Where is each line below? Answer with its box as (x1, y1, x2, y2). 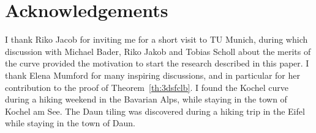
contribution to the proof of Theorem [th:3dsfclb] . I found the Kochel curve (5, 81, 289, 93)
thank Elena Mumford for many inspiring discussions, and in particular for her (5, 68, 301, 81)
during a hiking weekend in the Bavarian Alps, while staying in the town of (5, 93, 287, 106)
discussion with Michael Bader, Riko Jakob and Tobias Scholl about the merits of (5, 45, 311, 57)
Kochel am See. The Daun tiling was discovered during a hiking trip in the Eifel (5, 104, 305, 117)
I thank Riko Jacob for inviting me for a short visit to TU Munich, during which (5, 33, 308, 46)
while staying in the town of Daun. (5, 117, 136, 129)
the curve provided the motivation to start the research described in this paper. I (5, 57, 309, 70)
